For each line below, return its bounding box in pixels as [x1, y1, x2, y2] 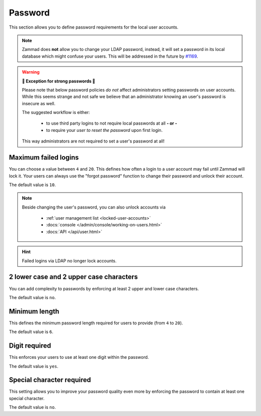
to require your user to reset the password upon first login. [46, 127, 163, 133]
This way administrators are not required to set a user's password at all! [22, 138, 165, 144]
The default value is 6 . [9, 329, 53, 335]
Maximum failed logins [9, 153, 79, 162]
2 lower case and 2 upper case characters [9, 273, 138, 281]
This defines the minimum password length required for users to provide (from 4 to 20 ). [9, 320, 183, 326]
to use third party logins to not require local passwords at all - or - [46, 120, 177, 126]
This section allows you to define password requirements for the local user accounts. [9, 24, 179, 30]
